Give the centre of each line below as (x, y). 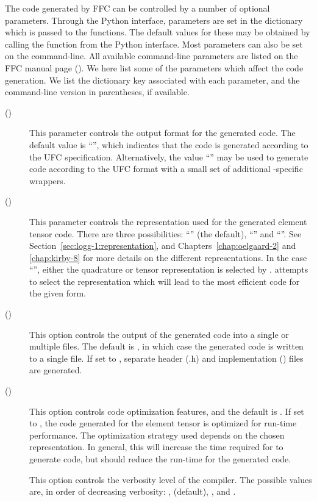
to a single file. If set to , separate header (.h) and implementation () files (166, 358)
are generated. (56, 370)
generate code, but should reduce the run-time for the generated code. (160, 459)
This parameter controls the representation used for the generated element (168, 221)
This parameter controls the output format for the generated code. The (162, 133)
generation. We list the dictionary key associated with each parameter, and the (152, 80)
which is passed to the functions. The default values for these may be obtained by (158, 32)
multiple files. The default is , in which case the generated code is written (166, 346)
